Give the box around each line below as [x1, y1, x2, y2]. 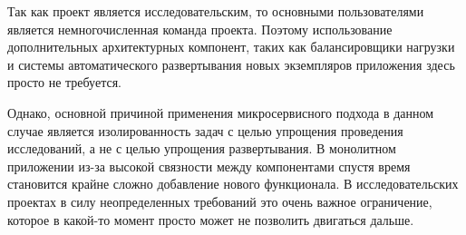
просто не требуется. [7, 73, 121, 92]
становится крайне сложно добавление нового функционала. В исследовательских [7, 174, 459, 193]
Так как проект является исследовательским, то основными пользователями [7, 2, 424, 20]
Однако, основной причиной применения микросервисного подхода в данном [7, 103, 434, 122]
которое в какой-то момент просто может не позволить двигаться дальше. [7, 210, 414, 229]
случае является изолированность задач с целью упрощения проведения [7, 121, 403, 140]
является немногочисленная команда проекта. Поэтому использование [7, 19, 393, 38]
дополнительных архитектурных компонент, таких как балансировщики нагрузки [7, 37, 455, 56]
